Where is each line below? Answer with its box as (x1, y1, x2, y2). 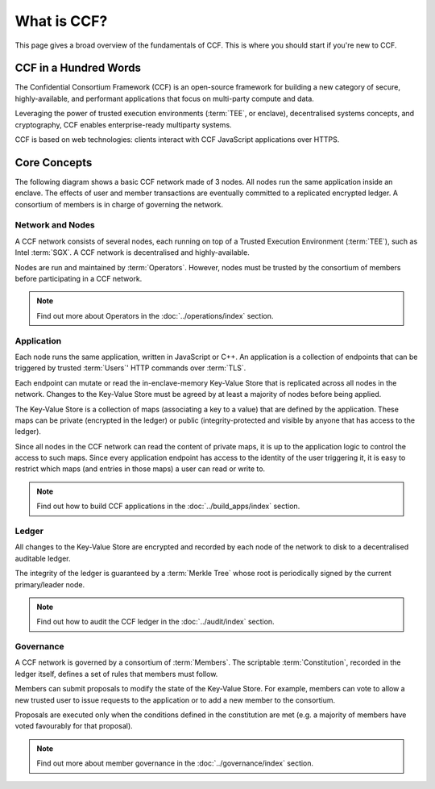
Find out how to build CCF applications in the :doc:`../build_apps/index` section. (36, 501, 300, 511)
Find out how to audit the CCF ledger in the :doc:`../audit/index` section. (36, 617, 275, 627)
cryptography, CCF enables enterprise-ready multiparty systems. (14, 119, 233, 129)
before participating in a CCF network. (14, 274, 143, 284)
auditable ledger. (14, 553, 71, 563)
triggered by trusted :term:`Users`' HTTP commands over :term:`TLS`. (14, 363, 246, 373)
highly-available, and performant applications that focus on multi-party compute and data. (14, 94, 314, 103)
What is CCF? (14, 12, 108, 30)
